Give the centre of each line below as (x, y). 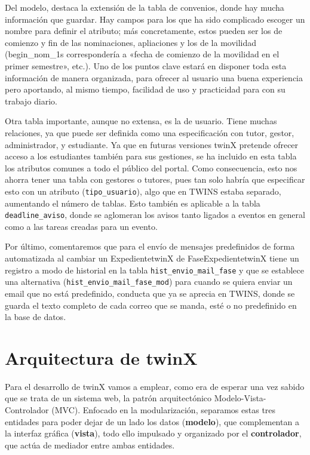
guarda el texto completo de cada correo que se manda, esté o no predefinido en (151, 305)
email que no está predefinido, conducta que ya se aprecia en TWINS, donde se (150, 293)
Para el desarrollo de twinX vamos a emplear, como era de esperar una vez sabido (155, 386)
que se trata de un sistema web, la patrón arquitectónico (108, 398)
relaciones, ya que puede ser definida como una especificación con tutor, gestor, (150, 132)
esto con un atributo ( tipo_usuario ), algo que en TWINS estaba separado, (143, 191)
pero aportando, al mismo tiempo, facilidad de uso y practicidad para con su (145, 89)
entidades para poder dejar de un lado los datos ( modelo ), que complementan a (152, 421)
